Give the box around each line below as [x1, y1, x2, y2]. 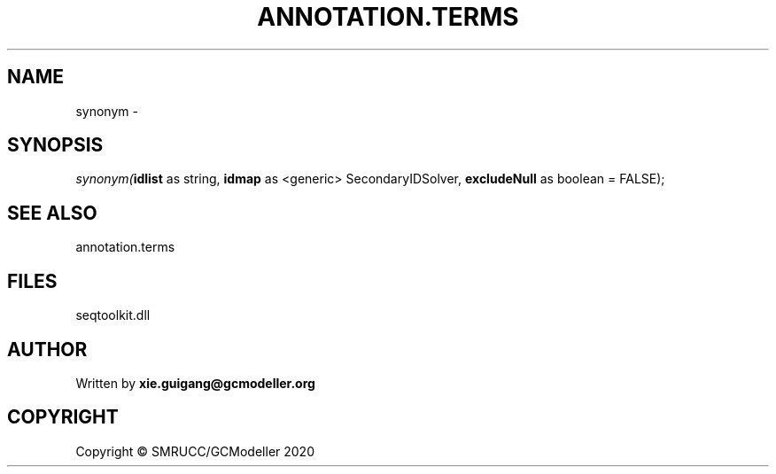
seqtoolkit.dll [75, 307, 151, 323]
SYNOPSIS [7, 134, 104, 157]
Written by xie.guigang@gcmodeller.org [75, 375, 315, 391]
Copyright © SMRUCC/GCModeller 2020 [75, 443, 314, 459]
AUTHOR [7, 338, 88, 361]
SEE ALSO [7, 201, 97, 224]
